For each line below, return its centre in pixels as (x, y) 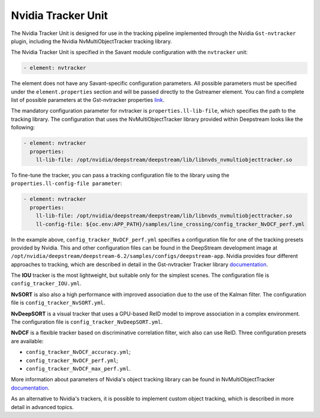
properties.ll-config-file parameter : (67, 183)
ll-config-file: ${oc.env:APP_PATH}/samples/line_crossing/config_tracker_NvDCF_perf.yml (170, 224)
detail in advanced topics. (42, 407)
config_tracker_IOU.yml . (46, 283)
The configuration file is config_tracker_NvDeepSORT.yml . (87, 322)
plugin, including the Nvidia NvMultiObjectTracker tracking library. (92, 41)
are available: (27, 341)
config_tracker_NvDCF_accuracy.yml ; (78, 352)
